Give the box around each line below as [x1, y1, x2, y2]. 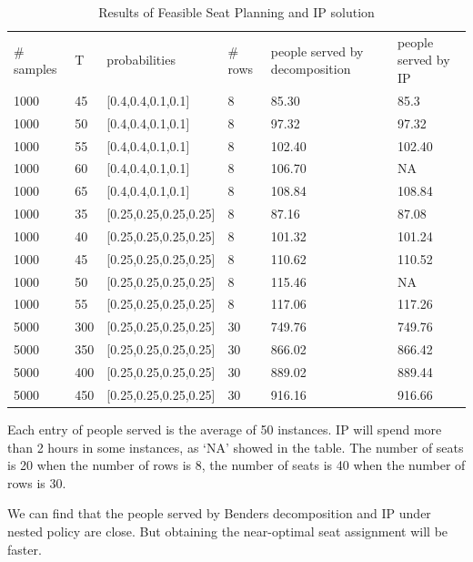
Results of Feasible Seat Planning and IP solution [98, 3, 375, 21]
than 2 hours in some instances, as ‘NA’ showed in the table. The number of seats [7, 437, 464, 456]
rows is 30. [7, 473, 66, 492]
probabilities [106, 50, 176, 69]
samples [14, 59, 57, 78]
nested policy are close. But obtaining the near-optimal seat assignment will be [7, 521, 448, 540]
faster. [7, 539, 42, 558]
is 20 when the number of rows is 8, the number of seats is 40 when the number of [7, 455, 466, 475]
